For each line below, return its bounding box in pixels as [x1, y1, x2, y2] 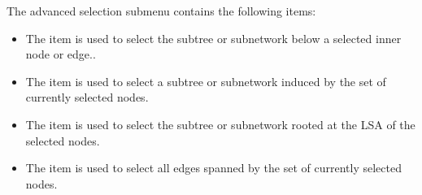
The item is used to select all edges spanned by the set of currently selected [25, 159, 402, 176]
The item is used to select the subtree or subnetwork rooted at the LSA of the [25, 115, 415, 132]
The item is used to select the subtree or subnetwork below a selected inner [25, 29, 402, 46]
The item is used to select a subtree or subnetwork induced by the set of [25, 72, 386, 89]
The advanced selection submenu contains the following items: [7, 2, 316, 19]
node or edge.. [25, 45, 96, 63]
